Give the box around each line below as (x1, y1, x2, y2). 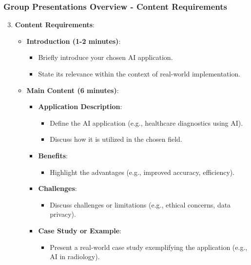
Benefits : (38, 150, 68, 160)
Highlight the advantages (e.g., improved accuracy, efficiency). (50, 167, 235, 177)
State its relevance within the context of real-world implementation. (38, 69, 241, 78)
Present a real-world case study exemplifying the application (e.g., (50, 242, 248, 252)
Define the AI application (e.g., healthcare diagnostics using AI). (50, 117, 243, 128)
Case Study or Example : (38, 225, 121, 235)
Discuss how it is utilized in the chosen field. (50, 134, 182, 144)
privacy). (50, 209, 76, 219)
